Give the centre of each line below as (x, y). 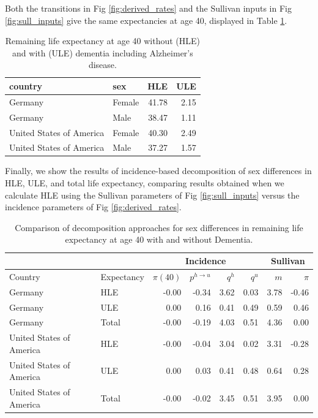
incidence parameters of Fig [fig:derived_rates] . (93, 207)
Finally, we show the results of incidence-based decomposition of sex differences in (158, 171)
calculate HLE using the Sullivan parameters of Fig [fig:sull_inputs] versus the (152, 195)
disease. (102, 65)
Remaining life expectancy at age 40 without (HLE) (103, 41)
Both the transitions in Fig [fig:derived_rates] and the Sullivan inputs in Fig (148, 8)
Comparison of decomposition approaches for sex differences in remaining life (159, 227)
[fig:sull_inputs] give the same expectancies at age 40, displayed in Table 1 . (146, 20)
